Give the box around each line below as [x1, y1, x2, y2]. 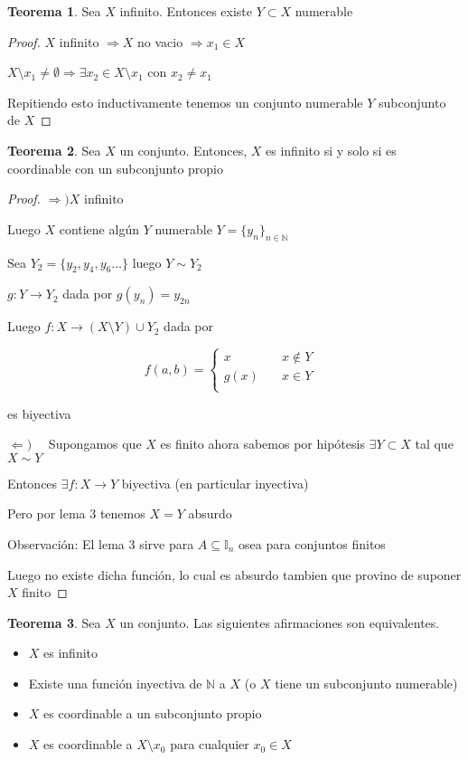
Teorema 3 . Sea [7, 613, 101, 632]
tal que [415, 434, 454, 453]
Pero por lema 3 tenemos [7, 504, 145, 523]
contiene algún [59, 219, 139, 238]
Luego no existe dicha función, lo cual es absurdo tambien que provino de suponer [7, 565, 462, 584]
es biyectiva [7, 404, 71, 423]
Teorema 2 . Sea [7, 140, 101, 159]
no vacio [137, 32, 183, 51]
